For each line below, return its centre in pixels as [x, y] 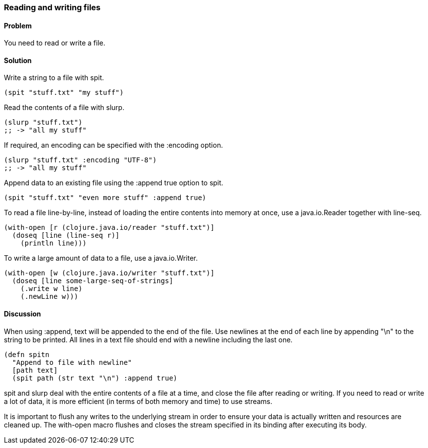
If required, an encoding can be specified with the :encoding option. [114, 145]
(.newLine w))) [49, 297]
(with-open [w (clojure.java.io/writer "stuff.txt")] [109, 273]
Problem [18, 25]
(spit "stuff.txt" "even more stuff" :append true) [105, 198]
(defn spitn [27, 354]
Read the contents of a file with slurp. [64, 108]
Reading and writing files [52, 7]
